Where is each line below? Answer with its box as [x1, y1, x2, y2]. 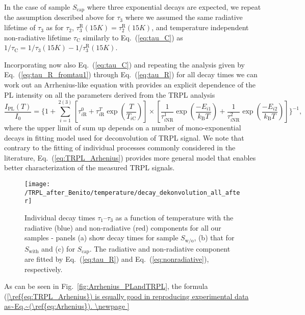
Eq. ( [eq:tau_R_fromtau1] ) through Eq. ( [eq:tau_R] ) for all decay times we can [4, 69, 258, 80]
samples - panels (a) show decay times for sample [24, 232, 179, 243]
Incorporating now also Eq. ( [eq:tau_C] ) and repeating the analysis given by [4, 59, 245, 70]
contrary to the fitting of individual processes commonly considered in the [4, 142, 236, 153]
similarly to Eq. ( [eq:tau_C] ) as [83, 32, 183, 42]
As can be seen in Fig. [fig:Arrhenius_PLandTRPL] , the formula [4, 281, 208, 291]
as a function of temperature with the [115, 212, 234, 222]
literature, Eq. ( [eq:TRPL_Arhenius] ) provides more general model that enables [4, 152, 256, 163]
